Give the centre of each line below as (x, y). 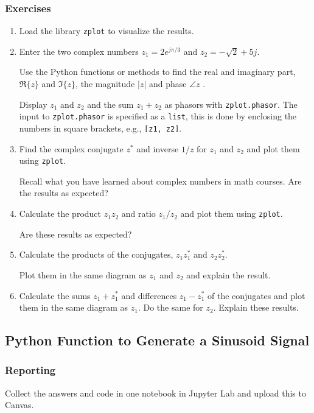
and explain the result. (229, 274)
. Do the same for (170, 307)
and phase (168, 84)
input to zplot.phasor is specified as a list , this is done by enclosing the (158, 116)
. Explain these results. (256, 307)
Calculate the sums (55, 295)
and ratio (138, 214)
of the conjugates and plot (256, 295)
